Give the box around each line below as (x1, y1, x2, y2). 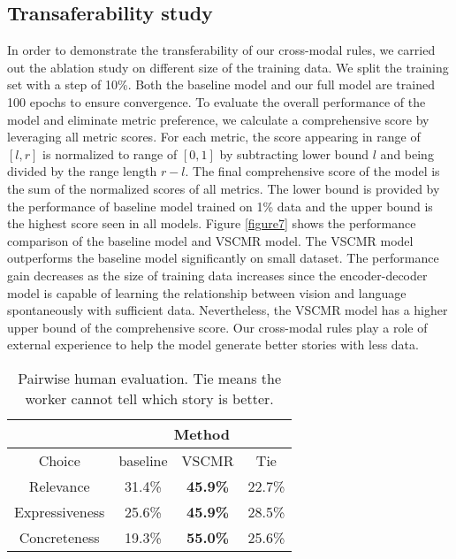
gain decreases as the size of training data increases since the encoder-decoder (7, 265, 428, 284)
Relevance (28, 475, 90, 496)
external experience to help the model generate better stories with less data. (7, 335, 419, 354)
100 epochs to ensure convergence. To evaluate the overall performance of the (7, 92, 426, 111)
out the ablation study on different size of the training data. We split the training (7, 57, 449, 76)
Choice (38, 449, 80, 471)
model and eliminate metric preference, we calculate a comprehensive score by (7, 110, 429, 128)
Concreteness (19, 526, 100, 548)
